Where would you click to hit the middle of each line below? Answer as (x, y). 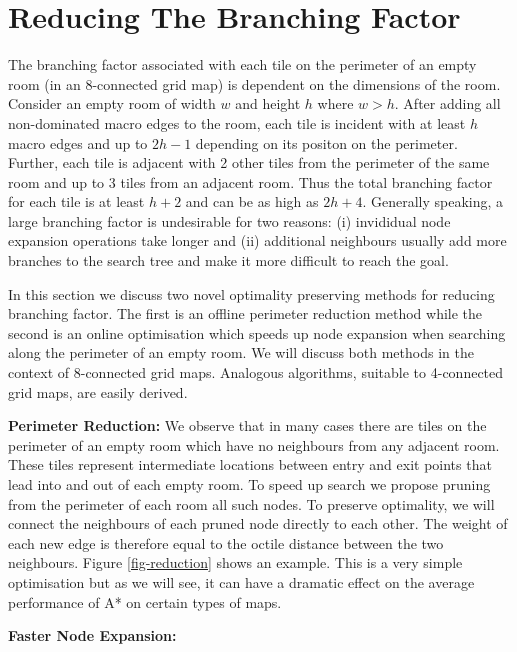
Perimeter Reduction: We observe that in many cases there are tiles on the (247, 425)
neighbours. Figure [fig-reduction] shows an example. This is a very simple (235, 562)
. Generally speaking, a (433, 201)
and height (268, 103)
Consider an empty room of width (112, 103)
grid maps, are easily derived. (98, 391)
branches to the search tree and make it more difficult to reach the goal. (228, 260)
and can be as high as (252, 201)
